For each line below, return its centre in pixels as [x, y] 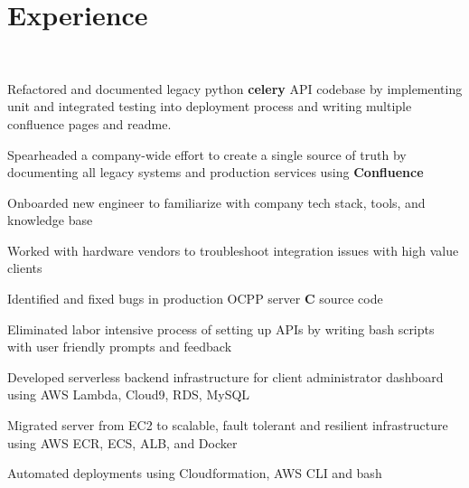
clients [25, 268]
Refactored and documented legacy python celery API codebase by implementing [235, 88]
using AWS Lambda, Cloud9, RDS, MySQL [129, 394]
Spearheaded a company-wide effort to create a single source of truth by [207, 154]
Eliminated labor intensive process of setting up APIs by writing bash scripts [221, 328]
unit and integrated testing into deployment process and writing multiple [210, 106]
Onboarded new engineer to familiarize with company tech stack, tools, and [216, 202]
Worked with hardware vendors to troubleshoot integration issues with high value [233, 250]
